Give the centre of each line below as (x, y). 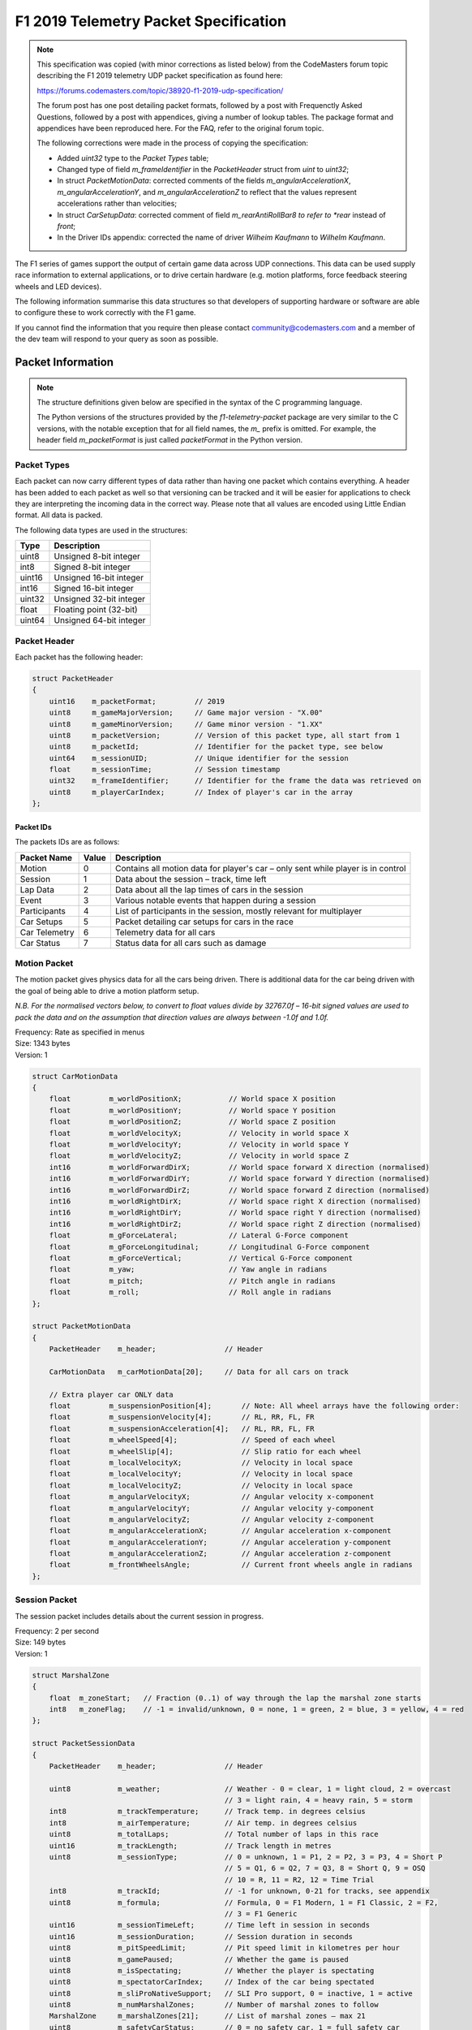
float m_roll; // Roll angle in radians (190, 1292)
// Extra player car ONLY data (111, 1394)
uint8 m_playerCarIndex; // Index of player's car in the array (201, 792)
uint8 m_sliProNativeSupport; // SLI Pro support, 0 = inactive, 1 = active (231, 1993)
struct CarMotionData (75, 1076)
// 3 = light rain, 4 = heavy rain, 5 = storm (318, 1800)
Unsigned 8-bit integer (97, 556)
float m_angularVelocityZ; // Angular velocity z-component (212, 1519)
